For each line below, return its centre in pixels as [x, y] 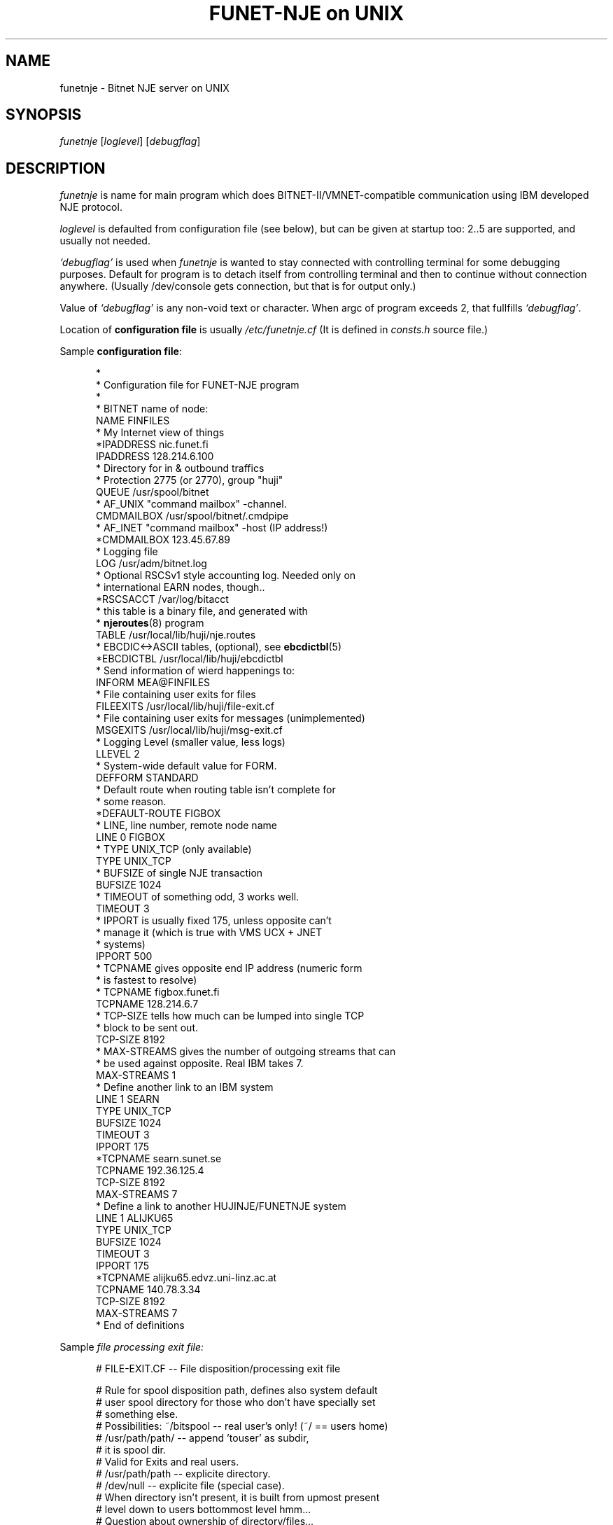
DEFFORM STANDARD [147, 778]
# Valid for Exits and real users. [168, 1462]
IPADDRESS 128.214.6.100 [155, 457]
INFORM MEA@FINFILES [153, 683]
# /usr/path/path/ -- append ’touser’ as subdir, [203, 1438]
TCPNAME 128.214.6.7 [147, 1004]
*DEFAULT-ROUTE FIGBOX [158, 814]
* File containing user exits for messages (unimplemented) [231, 718]
